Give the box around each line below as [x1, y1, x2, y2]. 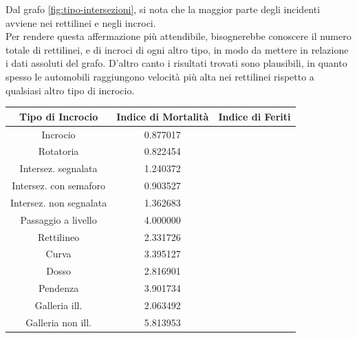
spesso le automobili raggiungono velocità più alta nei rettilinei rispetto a [6, 69, 314, 83]
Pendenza [39, 281, 79, 295]
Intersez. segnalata [19, 161, 98, 176]
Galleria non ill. [25, 315, 92, 329]
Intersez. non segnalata [10, 195, 107, 209]
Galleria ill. [34, 297, 83, 312]
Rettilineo [38, 229, 80, 244]
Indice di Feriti [218, 109, 291, 123]
